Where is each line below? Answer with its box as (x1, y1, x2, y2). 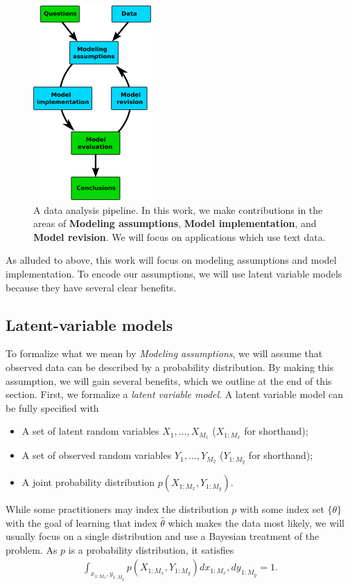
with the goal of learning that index (6, 515, 157, 530)
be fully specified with (6, 400, 99, 415)
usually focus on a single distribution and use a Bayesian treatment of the (6, 529, 320, 543)
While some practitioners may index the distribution (6, 502, 229, 516)
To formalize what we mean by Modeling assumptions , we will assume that (6, 346, 323, 361)
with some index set (239, 502, 324, 516)
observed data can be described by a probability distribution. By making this (6, 359, 334, 374)
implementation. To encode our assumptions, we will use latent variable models (6, 266, 342, 280)
